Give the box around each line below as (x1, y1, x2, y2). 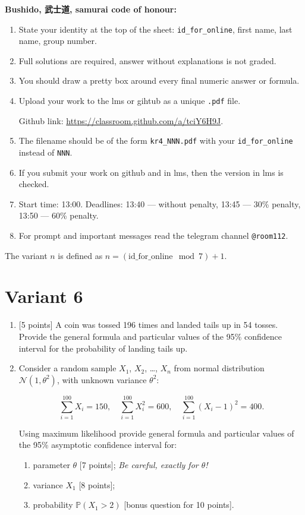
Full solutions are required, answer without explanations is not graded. (18, 54, 276, 67)
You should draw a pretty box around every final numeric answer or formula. (18, 74, 300, 87)
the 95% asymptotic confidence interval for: (18, 438, 177, 451)
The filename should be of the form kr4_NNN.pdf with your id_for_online (18, 134, 293, 147)
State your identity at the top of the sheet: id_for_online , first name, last (18, 23, 293, 35)
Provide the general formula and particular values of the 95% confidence (18, 330, 282, 342)
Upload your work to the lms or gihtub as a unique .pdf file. (18, 94, 241, 107)
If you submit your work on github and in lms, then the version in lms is (18, 166, 284, 178)
